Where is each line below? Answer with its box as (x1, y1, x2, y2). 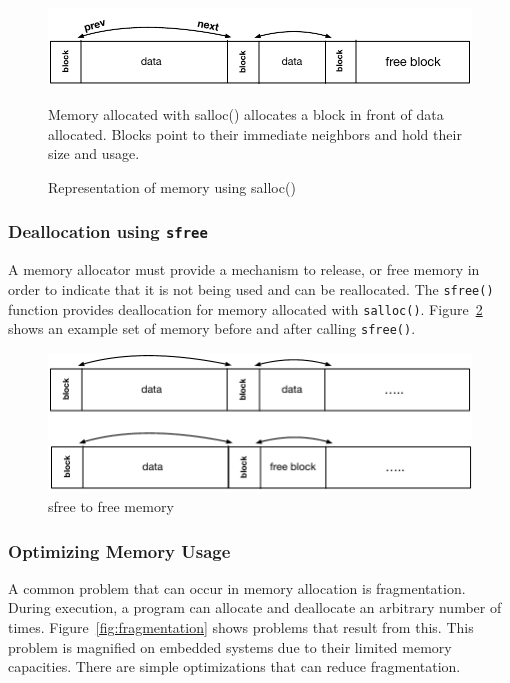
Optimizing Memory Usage (8, 538, 231, 563)
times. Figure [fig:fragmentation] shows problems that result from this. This (8, 617, 474, 638)
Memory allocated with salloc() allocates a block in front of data (48, 104, 444, 125)
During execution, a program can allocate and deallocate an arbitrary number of (8, 597, 502, 618)
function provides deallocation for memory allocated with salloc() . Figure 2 (8, 298, 483, 319)
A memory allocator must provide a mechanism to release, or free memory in (8, 259, 480, 280)
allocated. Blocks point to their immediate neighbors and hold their (48, 123, 462, 144)
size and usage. (48, 143, 140, 164)
